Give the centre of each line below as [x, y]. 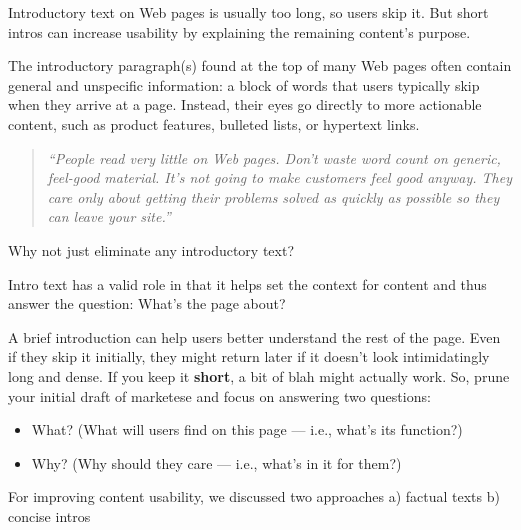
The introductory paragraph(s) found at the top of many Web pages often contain [260, 65]
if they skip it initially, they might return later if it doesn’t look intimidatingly [249, 356]
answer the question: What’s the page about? [147, 303]
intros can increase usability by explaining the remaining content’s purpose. [239, 31]
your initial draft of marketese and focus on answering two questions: [219, 395]
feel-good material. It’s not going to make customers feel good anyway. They [279, 177]
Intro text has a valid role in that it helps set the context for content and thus [247, 283]
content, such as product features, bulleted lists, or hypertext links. [214, 123]
